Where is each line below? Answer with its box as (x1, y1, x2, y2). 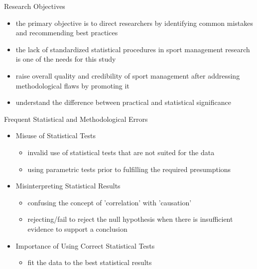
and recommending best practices (15, 27, 118, 38)
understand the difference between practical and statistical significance (15, 97, 231, 107)
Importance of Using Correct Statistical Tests (15, 240, 155, 251)
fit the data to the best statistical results (27, 257, 152, 268)
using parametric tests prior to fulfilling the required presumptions (27, 164, 231, 174)
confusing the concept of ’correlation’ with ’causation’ (27, 197, 192, 207)
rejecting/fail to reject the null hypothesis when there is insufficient (27, 214, 233, 224)
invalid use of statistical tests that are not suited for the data (27, 147, 215, 157)
